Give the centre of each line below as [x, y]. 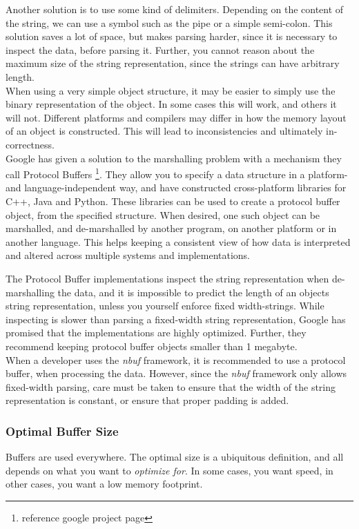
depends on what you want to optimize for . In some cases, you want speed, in [169, 470]
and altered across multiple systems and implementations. [128, 255]
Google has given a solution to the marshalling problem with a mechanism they [174, 158]
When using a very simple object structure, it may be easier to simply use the [171, 90]
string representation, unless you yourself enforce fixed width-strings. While [165, 306]
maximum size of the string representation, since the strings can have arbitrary [173, 63]
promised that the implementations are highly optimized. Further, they [156, 333]
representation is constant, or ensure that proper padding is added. [147, 400]
